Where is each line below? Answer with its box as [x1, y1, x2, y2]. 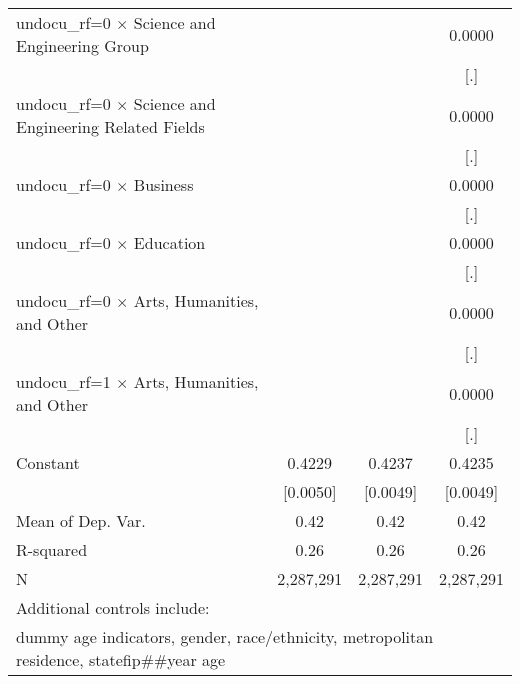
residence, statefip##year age [16, 648, 226, 671]
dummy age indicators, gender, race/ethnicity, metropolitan [16, 625, 434, 648]
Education [133, 231, 206, 254]
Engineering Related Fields [16, 115, 205, 138]
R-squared [16, 538, 88, 561]
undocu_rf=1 [16, 370, 111, 393]
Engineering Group [16, 34, 149, 57]
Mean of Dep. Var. [16, 509, 146, 532]
